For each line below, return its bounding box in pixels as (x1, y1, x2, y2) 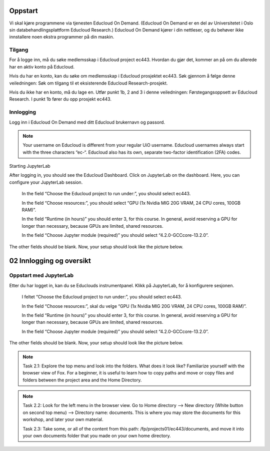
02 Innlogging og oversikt (9, 257, 91, 265)
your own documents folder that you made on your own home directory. (22, 433, 171, 439)
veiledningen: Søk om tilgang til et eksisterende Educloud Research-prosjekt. (9, 80, 168, 86)
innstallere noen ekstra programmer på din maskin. (9, 34, 114, 40)
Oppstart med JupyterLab (9, 272, 74, 279)
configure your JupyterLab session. (9, 179, 83, 185)
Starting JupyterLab (9, 163, 50, 169)
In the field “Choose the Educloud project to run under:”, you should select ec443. (21, 191, 191, 197)
